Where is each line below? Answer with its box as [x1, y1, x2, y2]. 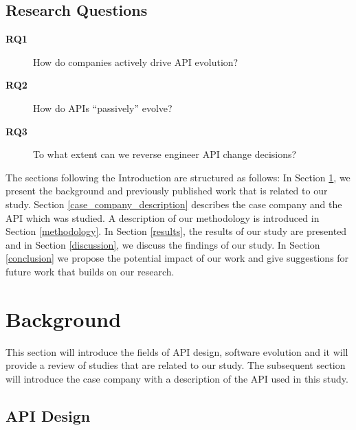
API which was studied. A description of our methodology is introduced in [5, 210, 320, 225]
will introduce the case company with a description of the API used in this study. [5, 371, 348, 385]
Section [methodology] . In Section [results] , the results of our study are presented [5, 224, 347, 238]
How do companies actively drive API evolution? [33, 54, 238, 69]
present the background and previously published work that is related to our [5, 183, 328, 198]
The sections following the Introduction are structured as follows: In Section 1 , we [5, 170, 351, 184]
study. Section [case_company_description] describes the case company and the [5, 196, 342, 211]
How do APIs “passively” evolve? [33, 100, 173, 115]
